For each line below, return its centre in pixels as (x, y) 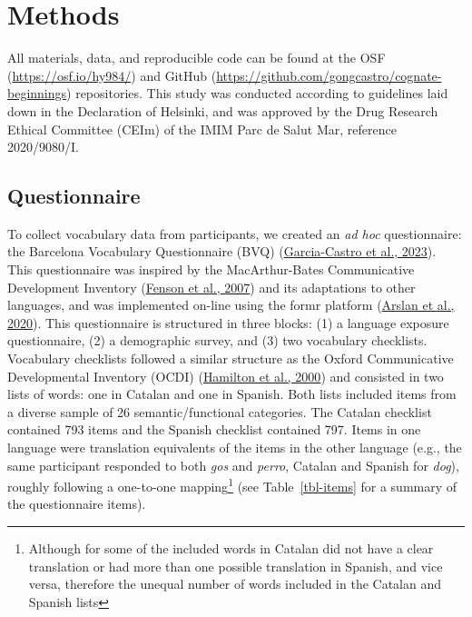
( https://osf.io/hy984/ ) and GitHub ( (112, 75)
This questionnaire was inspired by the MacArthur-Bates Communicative (211, 269)
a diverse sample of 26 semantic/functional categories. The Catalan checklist (220, 411)
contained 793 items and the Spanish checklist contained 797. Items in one (214, 429)
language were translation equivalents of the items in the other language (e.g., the (235, 448)
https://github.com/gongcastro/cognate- (329, 75)
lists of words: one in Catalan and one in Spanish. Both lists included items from (232, 394)
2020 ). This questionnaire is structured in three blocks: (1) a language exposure (228, 322)
